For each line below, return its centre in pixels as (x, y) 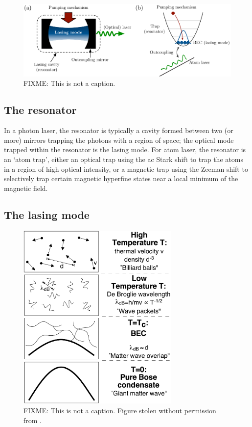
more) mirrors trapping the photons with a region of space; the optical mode (119, 140)
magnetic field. (26, 188)
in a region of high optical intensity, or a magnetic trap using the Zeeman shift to (126, 169)
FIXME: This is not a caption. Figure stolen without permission (120, 411)
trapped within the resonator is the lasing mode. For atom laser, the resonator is (125, 149)
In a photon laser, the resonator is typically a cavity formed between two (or (119, 130)
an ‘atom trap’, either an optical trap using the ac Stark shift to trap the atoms (124, 159)
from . (33, 420)
